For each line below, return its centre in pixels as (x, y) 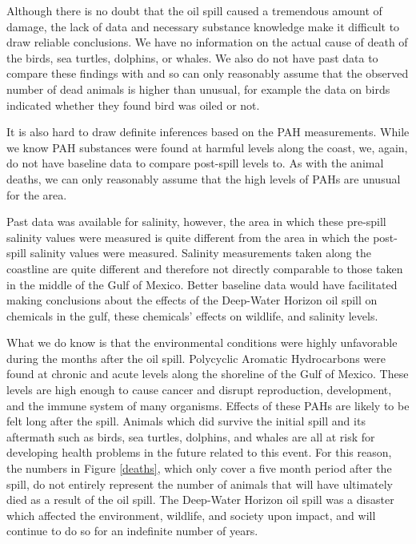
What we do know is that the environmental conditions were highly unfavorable (202, 343)
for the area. (37, 194)
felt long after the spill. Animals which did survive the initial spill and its (186, 421)
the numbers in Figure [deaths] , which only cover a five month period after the (199, 468)
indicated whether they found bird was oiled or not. (133, 105)
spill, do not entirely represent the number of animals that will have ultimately (200, 484)
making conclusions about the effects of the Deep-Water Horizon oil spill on (192, 300)
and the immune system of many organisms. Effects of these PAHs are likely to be (208, 405)
